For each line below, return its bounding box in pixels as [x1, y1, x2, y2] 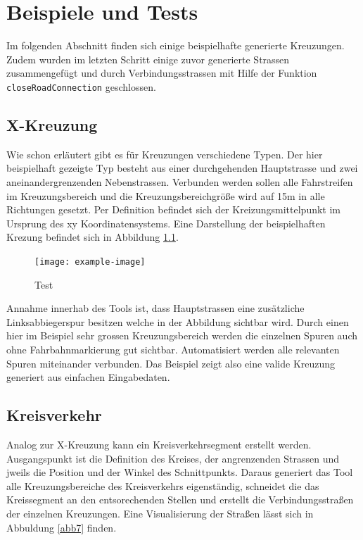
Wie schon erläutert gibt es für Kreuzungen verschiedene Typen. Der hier [6, 146, 323, 161]
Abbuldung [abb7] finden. [6, 520, 117, 534]
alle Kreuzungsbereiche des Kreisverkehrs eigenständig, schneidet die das [6, 478, 319, 493]
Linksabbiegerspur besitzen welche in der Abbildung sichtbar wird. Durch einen [6, 314, 349, 329]
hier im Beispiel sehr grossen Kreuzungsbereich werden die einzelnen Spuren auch [6, 328, 357, 343]
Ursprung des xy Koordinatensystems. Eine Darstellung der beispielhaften [6, 215, 326, 230]
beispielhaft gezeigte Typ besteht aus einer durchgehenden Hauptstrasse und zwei [6, 161, 358, 175]
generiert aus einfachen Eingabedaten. [6, 370, 170, 384]
